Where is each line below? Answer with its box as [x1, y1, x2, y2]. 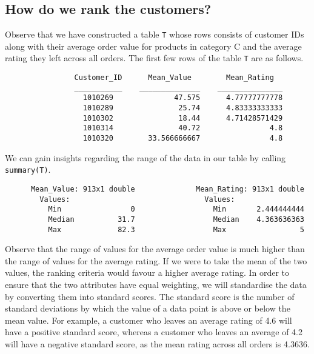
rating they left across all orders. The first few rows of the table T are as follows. [5, 52, 304, 64]
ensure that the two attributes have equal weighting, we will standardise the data [5, 278, 307, 291]
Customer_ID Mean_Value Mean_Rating [74, 73, 274, 82]
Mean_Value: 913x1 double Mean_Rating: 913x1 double [30, 184, 304, 193]
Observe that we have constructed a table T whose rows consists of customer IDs [5, 28, 304, 41]
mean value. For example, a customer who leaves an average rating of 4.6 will [5, 313, 292, 326]
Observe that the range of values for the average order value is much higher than [5, 242, 305, 255]
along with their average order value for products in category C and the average [5, 39, 302, 52]
